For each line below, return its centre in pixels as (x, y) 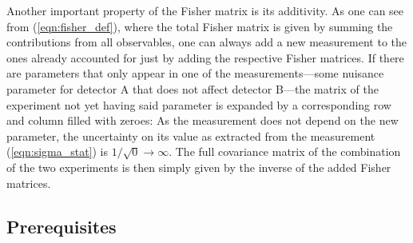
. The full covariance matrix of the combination (285, 151)
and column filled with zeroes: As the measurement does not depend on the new (203, 120)
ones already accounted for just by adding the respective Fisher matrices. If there (205, 57)
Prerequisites (62, 226)
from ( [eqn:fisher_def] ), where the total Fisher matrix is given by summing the (200, 26)
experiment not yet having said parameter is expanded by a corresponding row (199, 104)
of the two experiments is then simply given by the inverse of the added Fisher (199, 167)
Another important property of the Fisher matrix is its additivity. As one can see (205, 10)
